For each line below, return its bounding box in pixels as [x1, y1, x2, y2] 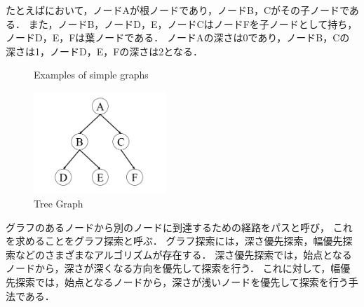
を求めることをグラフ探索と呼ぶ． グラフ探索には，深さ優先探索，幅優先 [6, 233, 343, 248]
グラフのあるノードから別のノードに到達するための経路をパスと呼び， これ [6, 219, 353, 234]
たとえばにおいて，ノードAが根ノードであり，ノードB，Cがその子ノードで [6, 3, 349, 17]
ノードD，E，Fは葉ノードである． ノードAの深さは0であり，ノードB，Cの [6, 30, 350, 45]
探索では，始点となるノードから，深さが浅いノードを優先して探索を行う [15, 274, 349, 289]
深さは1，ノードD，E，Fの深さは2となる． [6, 43, 203, 58]
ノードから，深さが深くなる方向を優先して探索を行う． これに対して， [6, 261, 331, 275]
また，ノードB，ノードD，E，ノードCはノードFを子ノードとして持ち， [28, 16, 358, 31]
